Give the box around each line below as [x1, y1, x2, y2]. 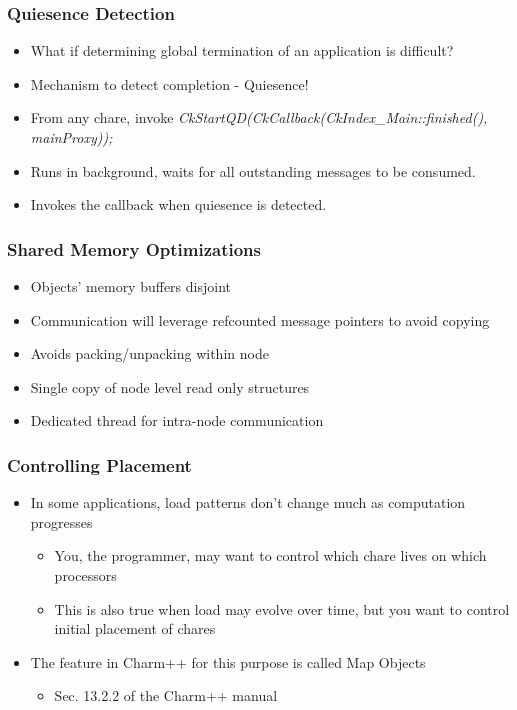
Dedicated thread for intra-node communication [30, 410, 324, 431]
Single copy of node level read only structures [30, 376, 310, 397]
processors [54, 564, 117, 585]
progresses [30, 511, 93, 532]
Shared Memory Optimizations [7, 236, 261, 261]
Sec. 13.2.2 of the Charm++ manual [54, 685, 278, 706]
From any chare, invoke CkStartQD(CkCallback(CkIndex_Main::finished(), [30, 107, 488, 128]
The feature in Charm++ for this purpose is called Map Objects [30, 651, 426, 672]
